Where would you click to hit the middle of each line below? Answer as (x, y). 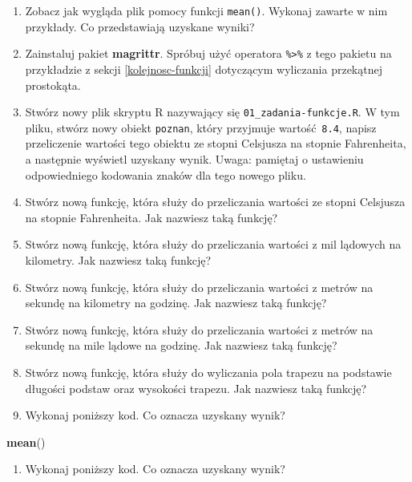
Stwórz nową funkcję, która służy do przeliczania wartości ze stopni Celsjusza (215, 202)
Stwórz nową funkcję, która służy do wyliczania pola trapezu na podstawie (208, 372)
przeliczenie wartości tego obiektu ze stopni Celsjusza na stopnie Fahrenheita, (216, 143)
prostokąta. (53, 85)
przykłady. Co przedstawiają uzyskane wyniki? (140, 26)
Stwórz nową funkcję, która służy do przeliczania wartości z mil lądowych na (213, 244)
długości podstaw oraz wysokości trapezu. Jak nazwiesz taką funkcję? (196, 388)
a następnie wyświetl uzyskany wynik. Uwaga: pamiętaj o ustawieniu (194, 159)
